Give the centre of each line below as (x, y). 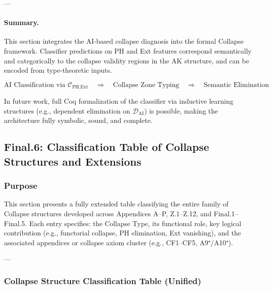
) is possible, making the (181, 110)
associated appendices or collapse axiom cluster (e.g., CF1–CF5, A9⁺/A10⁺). (119, 242)
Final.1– (226, 213)
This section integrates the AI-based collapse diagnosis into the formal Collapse (124, 41)
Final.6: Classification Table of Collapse (107, 147)
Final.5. (16, 223)
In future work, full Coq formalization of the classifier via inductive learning (119, 101)
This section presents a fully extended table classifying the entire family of (116, 204)
